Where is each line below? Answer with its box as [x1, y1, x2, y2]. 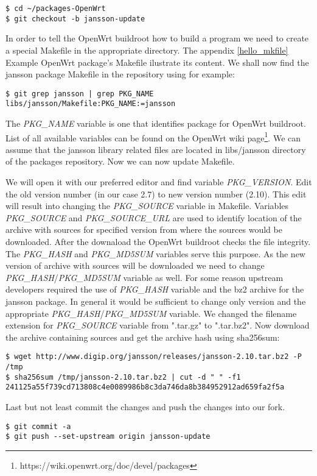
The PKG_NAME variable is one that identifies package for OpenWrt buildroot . [5, 117, 306, 129]
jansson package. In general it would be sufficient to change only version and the [5, 294, 306, 307]
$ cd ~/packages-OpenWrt [5, 4, 106, 13]
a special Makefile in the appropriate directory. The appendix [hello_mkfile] [5, 43, 288, 56]
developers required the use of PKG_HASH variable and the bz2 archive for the [5, 283, 304, 296]
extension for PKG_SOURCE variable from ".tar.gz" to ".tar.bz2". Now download [5, 319, 310, 332]
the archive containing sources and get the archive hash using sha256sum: [5, 330, 280, 343]
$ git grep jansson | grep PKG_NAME [5, 89, 154, 98]
